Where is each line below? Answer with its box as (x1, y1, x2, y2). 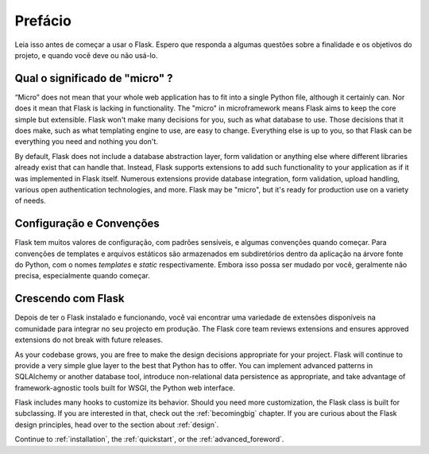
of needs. (14, 196, 47, 206)
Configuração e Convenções (14, 217, 160, 231)
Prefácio (14, 12, 71, 29)
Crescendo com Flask (14, 292, 125, 305)
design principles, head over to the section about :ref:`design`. (14, 420, 219, 429)
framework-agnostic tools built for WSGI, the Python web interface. (14, 382, 236, 393)
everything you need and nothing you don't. (14, 137, 159, 146)
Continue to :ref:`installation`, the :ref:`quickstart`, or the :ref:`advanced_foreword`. (14, 434, 284, 444)
